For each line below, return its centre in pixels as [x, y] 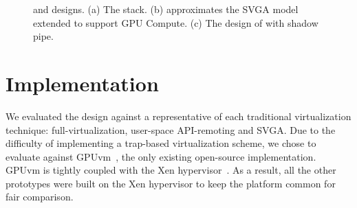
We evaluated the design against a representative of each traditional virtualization [178, 116]
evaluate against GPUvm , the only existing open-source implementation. [161, 156]
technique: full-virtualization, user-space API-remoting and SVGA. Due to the [171, 129]
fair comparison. [40, 197]
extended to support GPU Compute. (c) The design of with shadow [176, 22]
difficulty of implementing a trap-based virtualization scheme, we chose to [161, 143]
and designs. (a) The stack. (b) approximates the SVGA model [166, 9]
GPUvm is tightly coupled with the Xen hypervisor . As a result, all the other [171, 170]
